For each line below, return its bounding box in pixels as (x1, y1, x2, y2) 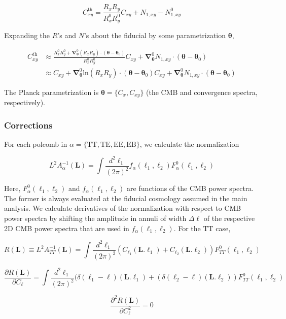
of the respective (203, 213, 255, 224)
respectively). (4, 97, 46, 107)
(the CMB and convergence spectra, (146, 86, 258, 97)
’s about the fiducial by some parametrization (84, 30, 226, 41)
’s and (57, 30, 77, 41)
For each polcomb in (4, 138, 67, 149)
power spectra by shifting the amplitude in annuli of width (4, 213, 187, 224)
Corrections (4, 118, 53, 131)
